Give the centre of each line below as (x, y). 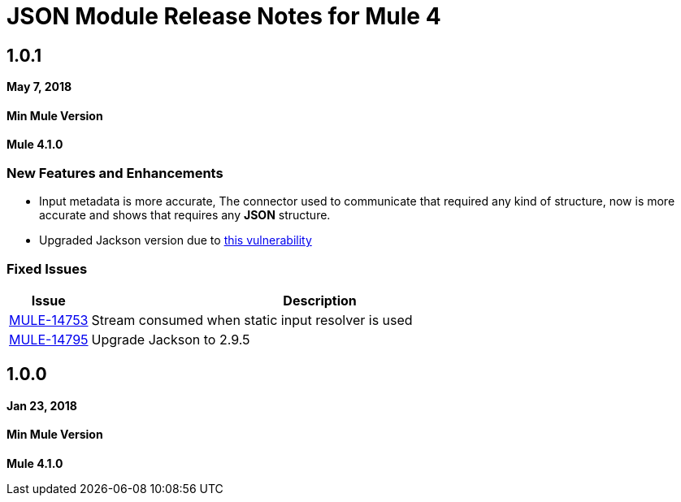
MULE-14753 (49, 320)
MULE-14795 (49, 339)
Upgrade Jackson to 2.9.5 (171, 339)
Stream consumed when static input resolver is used (252, 320)
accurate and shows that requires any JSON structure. (185, 215)
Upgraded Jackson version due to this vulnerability (176, 240)
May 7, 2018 (39, 87)
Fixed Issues (47, 268)
